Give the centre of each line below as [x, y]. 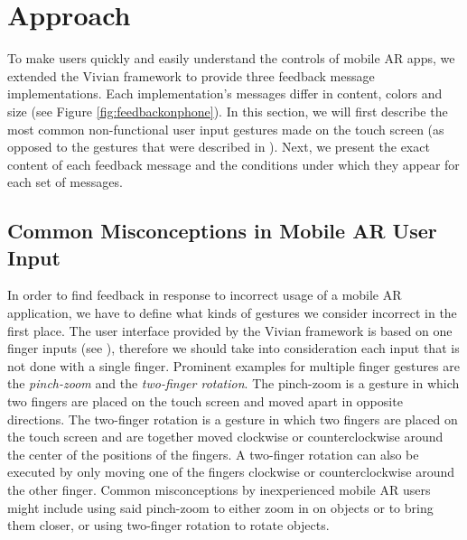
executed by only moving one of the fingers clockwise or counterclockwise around [231, 472]
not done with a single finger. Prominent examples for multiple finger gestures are [233, 365]
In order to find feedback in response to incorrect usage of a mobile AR [205, 295]
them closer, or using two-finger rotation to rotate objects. [168, 525]
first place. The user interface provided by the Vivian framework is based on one [230, 330]
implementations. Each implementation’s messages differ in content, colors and [225, 93]
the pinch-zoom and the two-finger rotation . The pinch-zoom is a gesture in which [233, 383]
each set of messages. [65, 182]
